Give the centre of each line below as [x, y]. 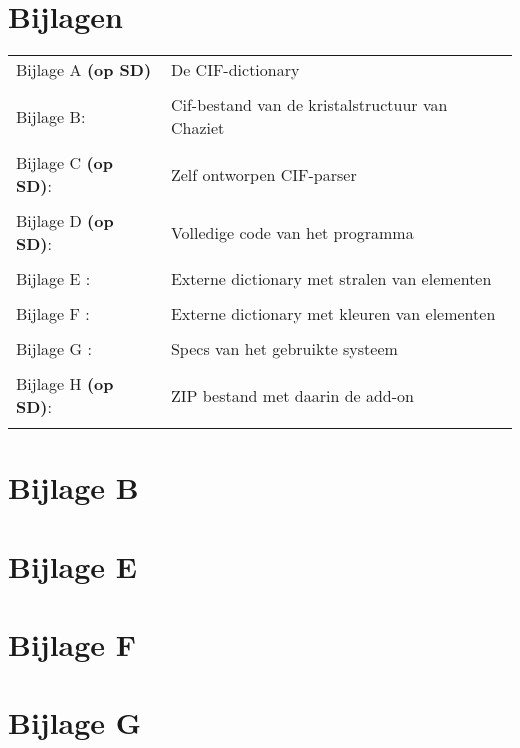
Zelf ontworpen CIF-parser [263, 174]
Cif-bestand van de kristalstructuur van [309, 105]
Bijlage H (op [65, 384]
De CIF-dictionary [235, 70]
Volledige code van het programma [292, 232]
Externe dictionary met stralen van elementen [331, 279]
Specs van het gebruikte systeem [284, 349]
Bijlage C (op [65, 163]
